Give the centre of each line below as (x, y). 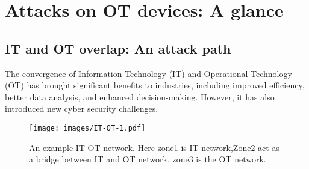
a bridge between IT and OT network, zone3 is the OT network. (148, 159)
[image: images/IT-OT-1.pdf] (87, 128)
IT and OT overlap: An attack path (118, 48)
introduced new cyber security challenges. (82, 109)
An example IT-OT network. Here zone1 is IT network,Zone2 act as (154, 147)
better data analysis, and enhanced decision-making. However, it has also (140, 97)
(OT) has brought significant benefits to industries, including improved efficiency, (155, 85)
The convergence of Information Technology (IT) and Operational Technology (148, 73)
